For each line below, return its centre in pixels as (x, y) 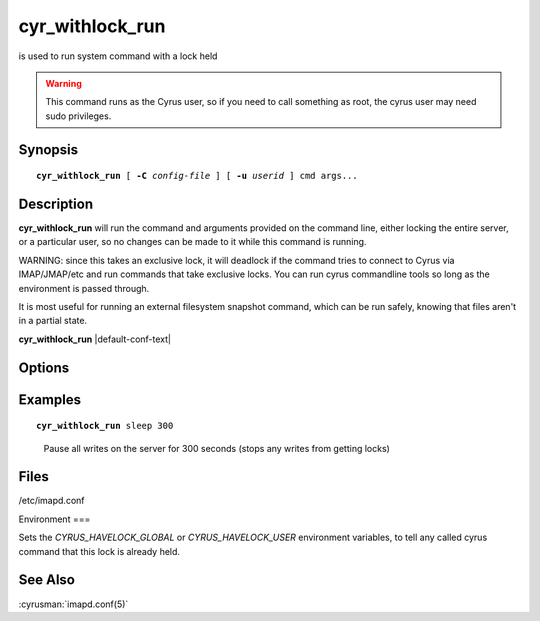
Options (44, 367)
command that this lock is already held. (99, 551)
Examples (50, 399)
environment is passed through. (84, 288)
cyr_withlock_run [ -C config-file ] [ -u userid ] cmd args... (197, 176)
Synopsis (48, 149)
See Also (46, 580)
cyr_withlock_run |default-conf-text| (95, 339)
